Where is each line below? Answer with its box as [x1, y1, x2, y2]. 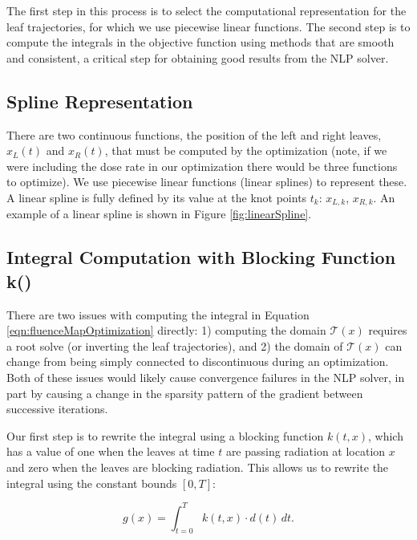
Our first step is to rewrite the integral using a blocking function [6, 427, 324, 444]
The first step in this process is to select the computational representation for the [6, 2, 407, 18]
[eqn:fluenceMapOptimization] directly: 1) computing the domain [6, 322, 326, 339]
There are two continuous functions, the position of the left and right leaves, [6, 126, 382, 143]
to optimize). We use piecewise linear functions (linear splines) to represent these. [6, 173, 407, 190]
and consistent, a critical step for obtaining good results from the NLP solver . [6, 49, 389, 66]
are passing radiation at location [225, 443, 386, 460]
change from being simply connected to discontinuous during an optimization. [6, 353, 389, 370]
